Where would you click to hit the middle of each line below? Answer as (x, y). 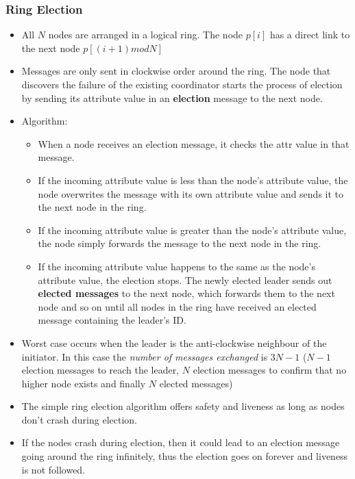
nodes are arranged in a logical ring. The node (146, 35)
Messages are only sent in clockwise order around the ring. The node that (176, 71)
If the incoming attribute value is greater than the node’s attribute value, (192, 230)
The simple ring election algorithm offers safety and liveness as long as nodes (183, 406)
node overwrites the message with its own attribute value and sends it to (191, 193)
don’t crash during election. (79, 419)
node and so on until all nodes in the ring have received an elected (177, 306)
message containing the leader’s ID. (112, 320)
